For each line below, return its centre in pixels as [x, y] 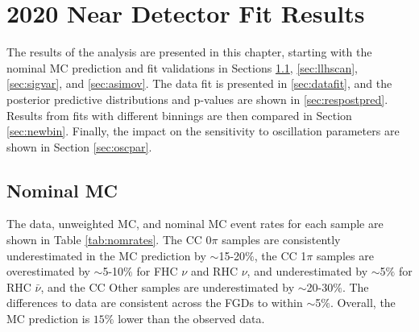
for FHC [157, 271]
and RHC [214, 271]
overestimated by [48, 271]
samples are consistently [281, 240]
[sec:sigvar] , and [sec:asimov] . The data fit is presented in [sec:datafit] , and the [199, 83]
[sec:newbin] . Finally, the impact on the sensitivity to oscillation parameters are [203, 131]
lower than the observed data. [191, 319]
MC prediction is [48, 319]
